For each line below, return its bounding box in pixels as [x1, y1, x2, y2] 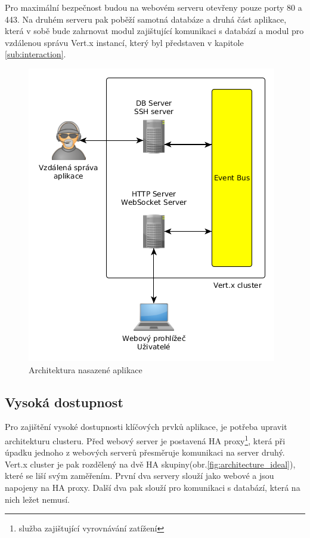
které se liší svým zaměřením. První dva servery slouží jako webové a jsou [5, 469, 274, 482]
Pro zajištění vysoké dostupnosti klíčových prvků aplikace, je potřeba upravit [5, 420, 287, 433]
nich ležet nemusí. [5, 493, 70, 505]
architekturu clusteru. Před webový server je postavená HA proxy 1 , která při [5, 432, 286, 447]
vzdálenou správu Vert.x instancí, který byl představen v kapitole [5, 36, 244, 48]
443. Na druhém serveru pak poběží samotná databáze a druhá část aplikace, [5, 13, 287, 25]
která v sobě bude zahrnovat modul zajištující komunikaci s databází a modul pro [5, 24, 304, 37]
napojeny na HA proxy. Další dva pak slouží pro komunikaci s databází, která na [5, 481, 300, 493]
